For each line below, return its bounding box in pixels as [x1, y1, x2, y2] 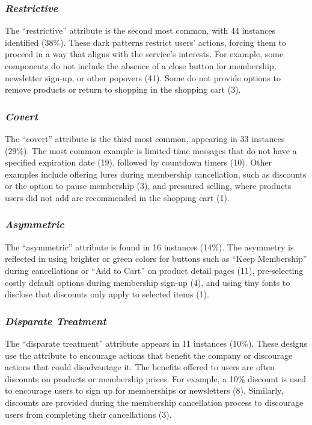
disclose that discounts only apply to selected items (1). [5, 288, 209, 300]
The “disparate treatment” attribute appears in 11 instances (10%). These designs [5, 337, 308, 349]
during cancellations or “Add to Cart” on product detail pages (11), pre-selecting [5, 264, 304, 276]
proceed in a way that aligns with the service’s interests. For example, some [5, 48, 284, 60]
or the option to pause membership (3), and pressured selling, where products [5, 179, 292, 192]
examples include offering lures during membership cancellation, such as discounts [5, 167, 307, 180]
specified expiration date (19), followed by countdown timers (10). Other [5, 156, 272, 169]
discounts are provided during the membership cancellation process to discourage [5, 396, 304, 408]
